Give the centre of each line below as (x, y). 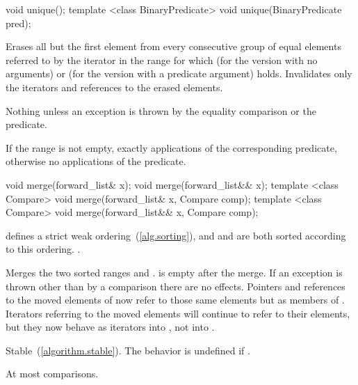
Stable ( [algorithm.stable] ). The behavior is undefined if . (128, 350)
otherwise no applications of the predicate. (96, 161)
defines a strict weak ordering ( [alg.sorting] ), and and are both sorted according (176, 235)
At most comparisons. (52, 374)
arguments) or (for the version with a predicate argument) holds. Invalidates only (179, 73)
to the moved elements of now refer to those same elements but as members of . (175, 300)
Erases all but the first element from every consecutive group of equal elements (173, 46)
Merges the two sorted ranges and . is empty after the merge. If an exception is (174, 272)
